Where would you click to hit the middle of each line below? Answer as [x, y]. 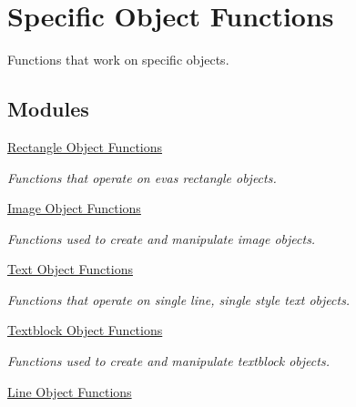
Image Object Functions [74, 208]
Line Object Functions [70, 391]
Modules [48, 109]
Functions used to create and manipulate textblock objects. [168, 361]
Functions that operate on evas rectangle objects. [142, 177]
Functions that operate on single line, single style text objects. [179, 299]
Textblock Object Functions [85, 330]
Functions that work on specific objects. [118, 60]
